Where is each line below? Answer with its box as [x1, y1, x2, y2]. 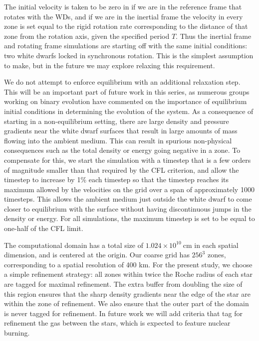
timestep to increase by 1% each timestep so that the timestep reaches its [4, 174, 229, 185]
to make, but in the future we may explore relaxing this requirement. [4, 60, 215, 70]
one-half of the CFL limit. [4, 223, 83, 233]
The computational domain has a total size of [4, 239, 143, 250]
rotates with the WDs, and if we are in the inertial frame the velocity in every [4, 11, 243, 21]
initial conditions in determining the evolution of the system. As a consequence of [4, 106, 254, 116]
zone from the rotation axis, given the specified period [4, 30, 170, 41]
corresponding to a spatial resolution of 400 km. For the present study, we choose [4, 259, 253, 269]
